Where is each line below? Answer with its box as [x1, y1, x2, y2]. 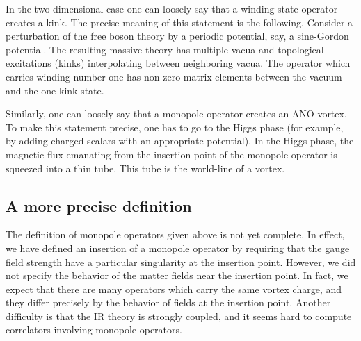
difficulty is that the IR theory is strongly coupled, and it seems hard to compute [6, 308, 352, 323]
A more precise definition [6, 194, 192, 216]
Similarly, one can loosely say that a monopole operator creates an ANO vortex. [6, 106, 347, 121]
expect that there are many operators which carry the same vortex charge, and [6, 281, 342, 296]
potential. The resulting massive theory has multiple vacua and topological [6, 42, 324, 56]
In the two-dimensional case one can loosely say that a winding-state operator [6, 1, 338, 15]
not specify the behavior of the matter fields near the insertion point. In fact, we [6, 268, 348, 283]
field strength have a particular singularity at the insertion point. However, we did [6, 254, 356, 269]
